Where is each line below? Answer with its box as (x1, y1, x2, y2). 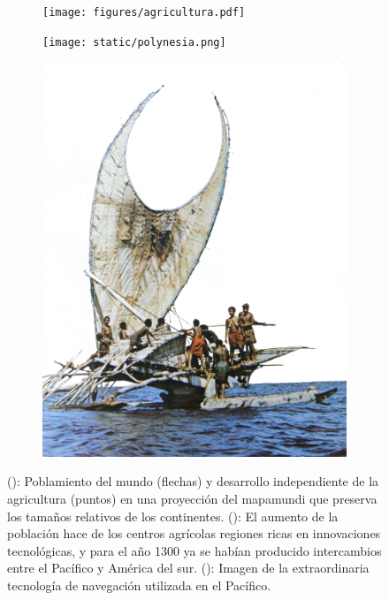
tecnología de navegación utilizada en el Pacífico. (7, 576, 271, 595)
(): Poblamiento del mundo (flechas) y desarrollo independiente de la (7, 472, 379, 490)
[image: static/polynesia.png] (42, 35, 226, 49)
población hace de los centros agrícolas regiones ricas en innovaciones (7, 524, 381, 543)
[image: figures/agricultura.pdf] (42, 6, 246, 19)
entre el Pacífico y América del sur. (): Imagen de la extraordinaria (7, 558, 370, 577)
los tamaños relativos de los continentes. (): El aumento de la (7, 506, 339, 525)
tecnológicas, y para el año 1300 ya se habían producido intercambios (7, 541, 382, 559)
